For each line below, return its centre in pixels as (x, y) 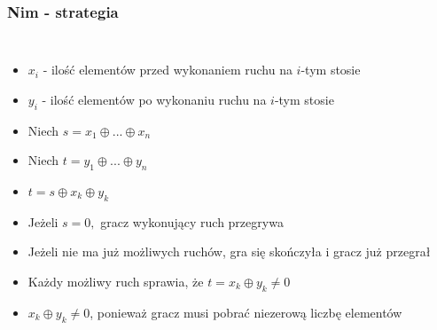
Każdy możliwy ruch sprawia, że (116, 281)
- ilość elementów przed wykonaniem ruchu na (168, 70)
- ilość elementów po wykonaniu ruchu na (154, 99)
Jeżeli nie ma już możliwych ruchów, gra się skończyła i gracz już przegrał (229, 251)
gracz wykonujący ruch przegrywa (192, 221)
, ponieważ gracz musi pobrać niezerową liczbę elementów (246, 312)
